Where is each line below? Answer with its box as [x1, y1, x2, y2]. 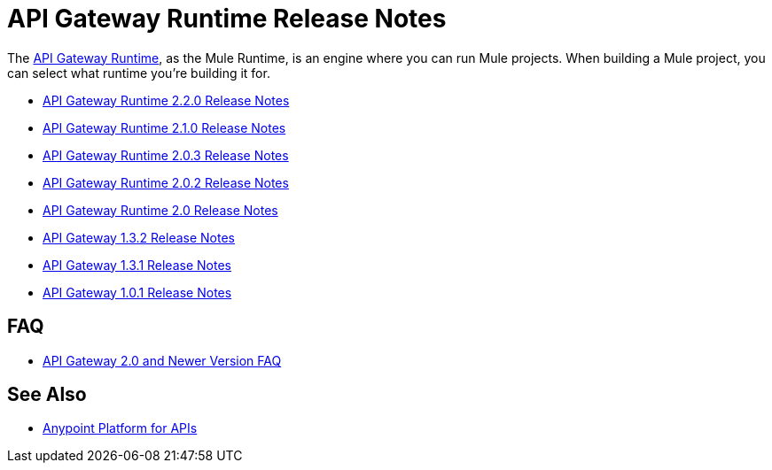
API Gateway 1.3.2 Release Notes [43, 229, 236, 245]
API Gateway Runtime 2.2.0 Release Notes [43, 92, 290, 108]
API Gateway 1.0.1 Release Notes [43, 284, 232, 300]
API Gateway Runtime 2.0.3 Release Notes [43, 147, 289, 163]
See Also [7, 383, 87, 406]
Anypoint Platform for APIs [43, 420, 198, 436]
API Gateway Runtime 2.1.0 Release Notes [43, 119, 286, 135]
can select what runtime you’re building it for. [7, 65, 270, 81]
